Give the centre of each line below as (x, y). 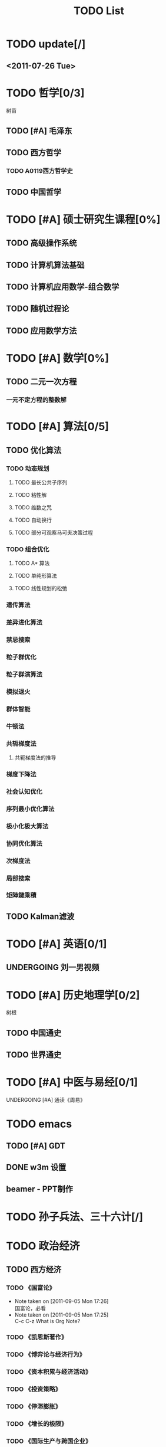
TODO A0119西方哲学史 (40, 171)
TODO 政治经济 (43, 1246)
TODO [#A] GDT (36, 1146)
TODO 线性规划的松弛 (41, 588)
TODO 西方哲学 (34, 153)
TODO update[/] (46, 44)
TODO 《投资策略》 (34, 1389)
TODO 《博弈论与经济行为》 (46, 1354)
